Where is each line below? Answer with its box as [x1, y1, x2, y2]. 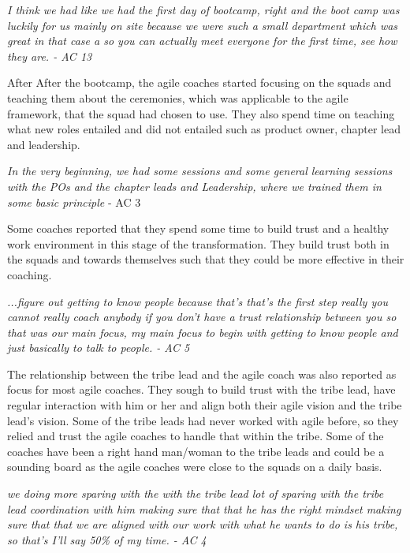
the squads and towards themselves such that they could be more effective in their [7, 251, 404, 267]
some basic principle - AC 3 [7, 193, 141, 210]
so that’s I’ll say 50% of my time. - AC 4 [7, 531, 207, 547]
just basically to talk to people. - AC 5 [7, 339, 190, 356]
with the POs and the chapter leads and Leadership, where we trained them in [7, 177, 382, 194]
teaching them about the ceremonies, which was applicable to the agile [7, 89, 348, 106]
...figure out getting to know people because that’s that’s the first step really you [7, 293, 388, 309]
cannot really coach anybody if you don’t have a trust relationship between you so [7, 308, 397, 325]
